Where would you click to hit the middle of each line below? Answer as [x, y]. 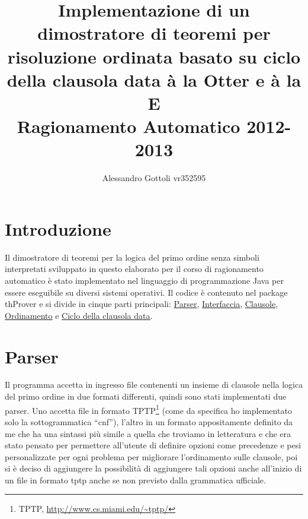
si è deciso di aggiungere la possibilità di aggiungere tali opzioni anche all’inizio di [153, 468]
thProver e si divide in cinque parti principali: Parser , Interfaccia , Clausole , [142, 304]
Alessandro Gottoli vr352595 [154, 178]
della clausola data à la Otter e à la [154, 79]
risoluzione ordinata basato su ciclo [154, 56]
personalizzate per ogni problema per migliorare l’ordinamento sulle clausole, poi [151, 456]
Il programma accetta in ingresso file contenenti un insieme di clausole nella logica [154, 384]
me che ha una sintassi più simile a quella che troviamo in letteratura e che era [148, 433]
